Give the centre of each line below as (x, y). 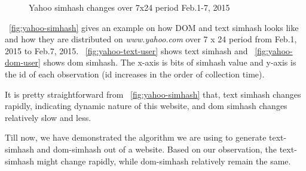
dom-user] (23, 62)
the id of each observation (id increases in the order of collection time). (135, 74)
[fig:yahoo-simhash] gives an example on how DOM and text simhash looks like (154, 27)
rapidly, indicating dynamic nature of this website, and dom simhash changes (146, 106)
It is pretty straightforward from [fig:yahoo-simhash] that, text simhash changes (153, 94)
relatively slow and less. (48, 117)
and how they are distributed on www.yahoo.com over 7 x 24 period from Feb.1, (151, 39)
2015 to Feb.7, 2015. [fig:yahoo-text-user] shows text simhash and (126, 50)
